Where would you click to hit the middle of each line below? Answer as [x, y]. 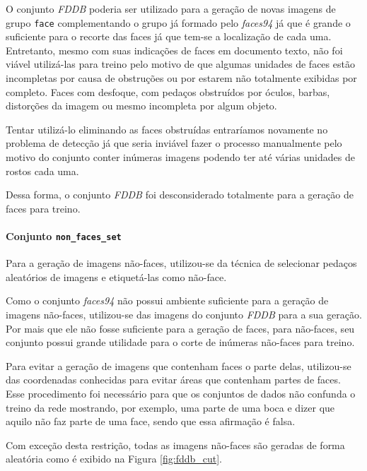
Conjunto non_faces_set [64, 235]
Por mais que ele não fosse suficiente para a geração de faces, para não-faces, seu [180, 328]
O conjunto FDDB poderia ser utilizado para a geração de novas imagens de [171, 8]
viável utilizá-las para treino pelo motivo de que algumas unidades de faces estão [180, 64]
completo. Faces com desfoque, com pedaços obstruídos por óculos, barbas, [168, 91]
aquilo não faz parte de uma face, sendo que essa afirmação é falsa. [151, 421]
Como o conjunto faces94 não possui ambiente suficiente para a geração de [167, 300]
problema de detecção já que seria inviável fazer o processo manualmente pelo [174, 143]
